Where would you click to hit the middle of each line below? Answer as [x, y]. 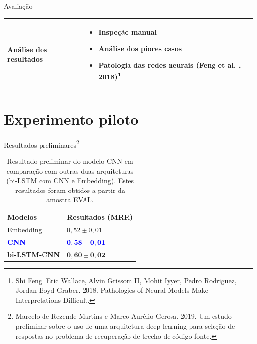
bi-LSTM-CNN [34, 254]
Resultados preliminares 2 [42, 144]
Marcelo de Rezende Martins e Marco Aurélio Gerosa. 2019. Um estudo [124, 316]
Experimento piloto [71, 119]
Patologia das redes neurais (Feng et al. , [170, 65]
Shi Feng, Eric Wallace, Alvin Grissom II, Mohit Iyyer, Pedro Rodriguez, [126, 280]
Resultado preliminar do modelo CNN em [70, 161]
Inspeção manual [128, 32]
